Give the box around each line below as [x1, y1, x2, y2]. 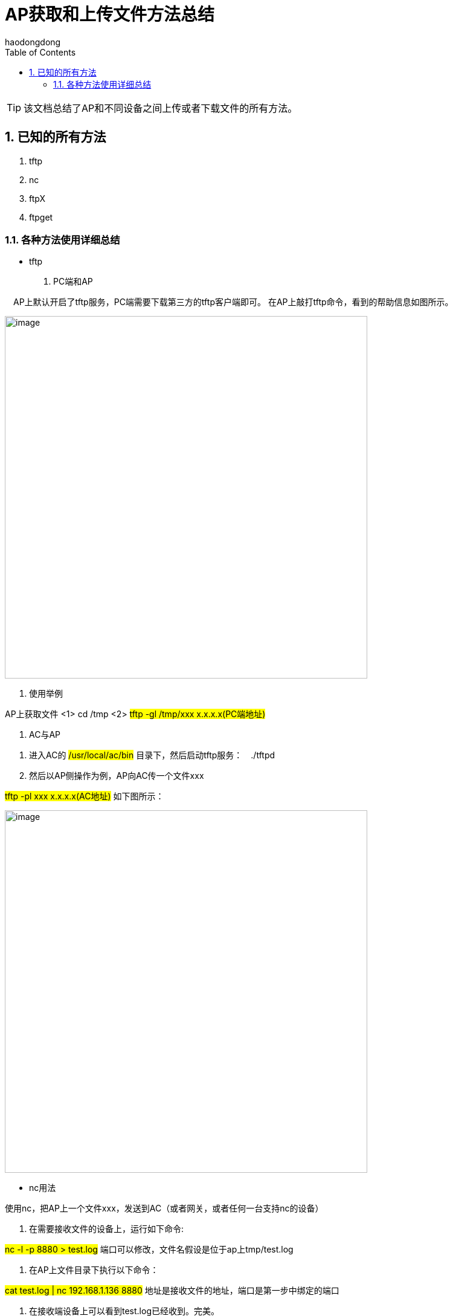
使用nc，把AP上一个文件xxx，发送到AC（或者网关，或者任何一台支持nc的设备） [5, 1203, 324, 1214]
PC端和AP [53, 276, 93, 287]
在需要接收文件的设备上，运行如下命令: [29, 1224, 184, 1234]
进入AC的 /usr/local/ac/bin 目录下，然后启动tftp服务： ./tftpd [29, 750, 275, 761]
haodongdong [5, 36, 61, 47]
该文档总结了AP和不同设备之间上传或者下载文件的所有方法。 [24, 102, 298, 114]
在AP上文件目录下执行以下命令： [29, 1265, 159, 1276]
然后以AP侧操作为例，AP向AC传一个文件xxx [29, 770, 204, 781]
